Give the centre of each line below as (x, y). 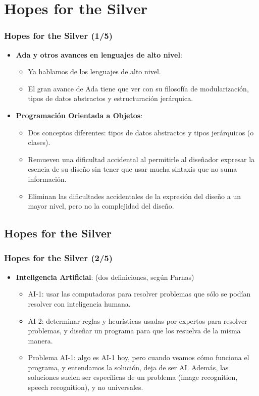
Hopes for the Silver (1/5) (59, 36)
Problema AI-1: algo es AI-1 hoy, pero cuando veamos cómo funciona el (139, 357)
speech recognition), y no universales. (86, 387)
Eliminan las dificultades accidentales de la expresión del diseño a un (134, 196)
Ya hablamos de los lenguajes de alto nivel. (94, 71)
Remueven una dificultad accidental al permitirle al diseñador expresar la (141, 159)
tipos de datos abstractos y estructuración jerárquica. (111, 98)
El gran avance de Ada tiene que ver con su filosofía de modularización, (138, 88)
